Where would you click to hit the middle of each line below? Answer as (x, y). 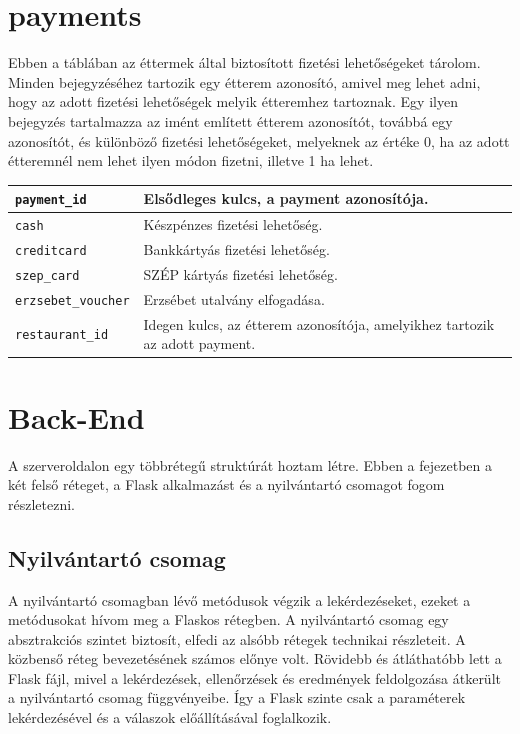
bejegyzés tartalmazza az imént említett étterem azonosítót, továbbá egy (230, 120)
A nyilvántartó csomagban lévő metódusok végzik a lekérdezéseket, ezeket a (239, 599)
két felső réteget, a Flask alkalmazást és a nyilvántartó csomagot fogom (226, 484)
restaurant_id (62, 335)
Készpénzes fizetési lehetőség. (233, 224)
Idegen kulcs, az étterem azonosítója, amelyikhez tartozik (319, 323)
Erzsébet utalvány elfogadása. (234, 298)
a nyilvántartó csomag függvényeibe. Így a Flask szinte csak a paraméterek (237, 697)
